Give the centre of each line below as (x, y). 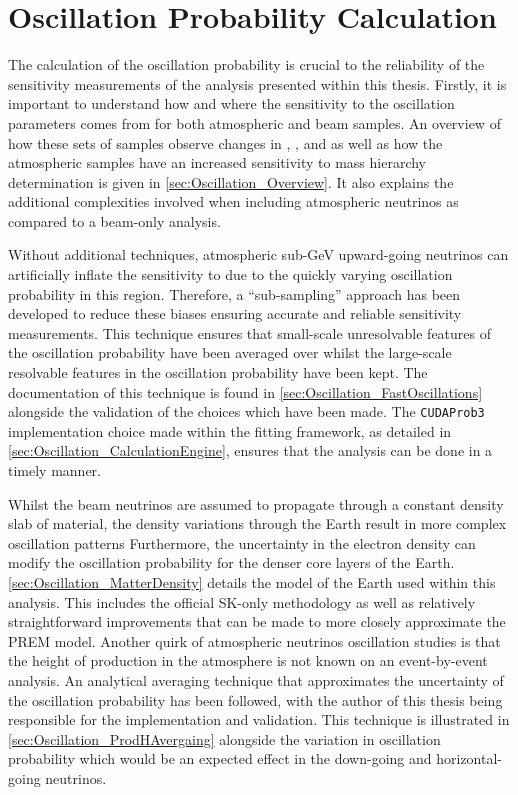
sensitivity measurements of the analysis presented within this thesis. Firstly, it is (257, 83)
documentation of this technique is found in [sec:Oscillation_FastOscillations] (245, 391)
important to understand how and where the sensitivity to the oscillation (231, 103)
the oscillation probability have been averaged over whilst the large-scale (230, 352)
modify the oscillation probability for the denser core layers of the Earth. (231, 562)
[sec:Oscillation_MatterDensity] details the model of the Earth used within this (252, 582)
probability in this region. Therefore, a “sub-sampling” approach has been (234, 293)
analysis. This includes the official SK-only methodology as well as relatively (242, 601)
